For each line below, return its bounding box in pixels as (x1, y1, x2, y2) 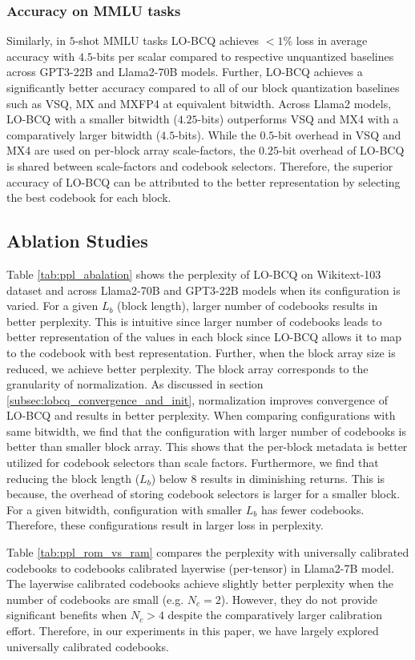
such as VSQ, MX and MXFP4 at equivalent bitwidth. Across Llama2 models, (6, 95, 392, 111)
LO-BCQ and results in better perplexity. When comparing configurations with (6, 407, 396, 424)
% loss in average (283, 32, 368, 49)
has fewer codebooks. (260, 501, 365, 517)
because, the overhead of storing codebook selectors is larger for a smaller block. (6, 485, 401, 502)
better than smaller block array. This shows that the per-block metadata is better (6, 438, 408, 455)
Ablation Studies (6, 228, 148, 253)
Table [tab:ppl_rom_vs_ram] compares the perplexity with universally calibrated (6, 544, 409, 561)
